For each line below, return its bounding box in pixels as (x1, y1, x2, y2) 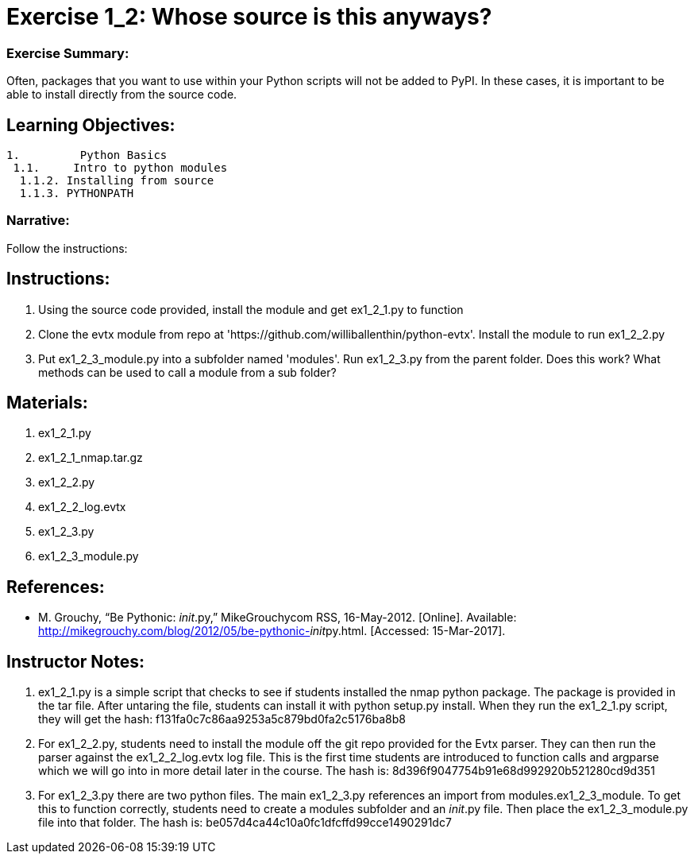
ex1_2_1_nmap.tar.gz (38, 451, 143, 465)
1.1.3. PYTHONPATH (19, 186, 134, 200)
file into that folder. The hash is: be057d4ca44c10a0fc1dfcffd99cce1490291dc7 (38, 815, 452, 830)
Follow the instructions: (6, 241, 128, 255)
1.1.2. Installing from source (19, 173, 214, 187)
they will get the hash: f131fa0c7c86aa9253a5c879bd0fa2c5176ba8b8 (38, 712, 406, 726)
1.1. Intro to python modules (13, 161, 228, 174)
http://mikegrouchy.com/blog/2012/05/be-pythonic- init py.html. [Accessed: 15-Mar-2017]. (38, 624, 506, 638)
